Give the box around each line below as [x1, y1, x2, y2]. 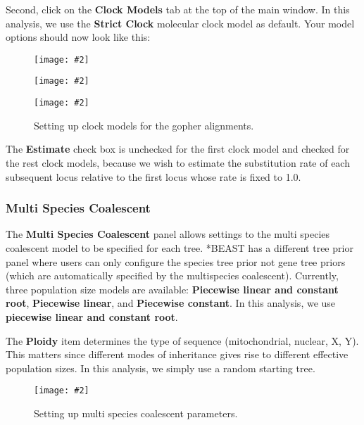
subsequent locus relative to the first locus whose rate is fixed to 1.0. [6, 169, 301, 184]
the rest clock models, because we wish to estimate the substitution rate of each [6, 155, 350, 170]
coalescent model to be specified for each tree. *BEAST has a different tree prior [6, 240, 353, 255]
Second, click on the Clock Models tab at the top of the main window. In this [6, 2, 350, 16]
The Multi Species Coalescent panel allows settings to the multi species [6, 227, 330, 241]
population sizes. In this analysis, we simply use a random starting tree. [6, 360, 315, 375]
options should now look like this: [6, 30, 151, 44]
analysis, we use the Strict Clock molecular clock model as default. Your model [6, 15, 355, 30]
